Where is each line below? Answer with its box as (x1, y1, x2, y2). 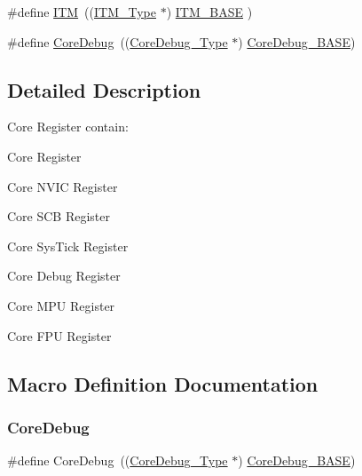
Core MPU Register (7, 296, 115, 314)
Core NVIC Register (7, 177, 118, 195)
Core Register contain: (7, 117, 129, 136)
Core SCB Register (7, 207, 111, 226)
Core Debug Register (7, 266, 121, 285)
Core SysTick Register (7, 236, 129, 255)
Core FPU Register (7, 326, 112, 345)
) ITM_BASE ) (166, 3, 253, 20)
